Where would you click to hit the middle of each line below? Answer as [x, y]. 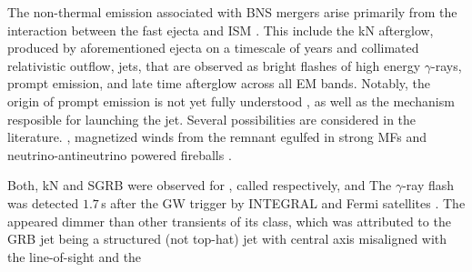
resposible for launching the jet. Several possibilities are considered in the [212, 119]
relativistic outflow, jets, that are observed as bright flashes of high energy [214, 65]
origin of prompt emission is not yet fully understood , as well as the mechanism [231, 101]
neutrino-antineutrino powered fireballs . [120, 154]
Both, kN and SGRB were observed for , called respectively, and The [200, 185]
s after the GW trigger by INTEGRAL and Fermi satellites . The [283, 202]
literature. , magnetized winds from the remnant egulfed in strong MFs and [217, 137]
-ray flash [428, 185]
